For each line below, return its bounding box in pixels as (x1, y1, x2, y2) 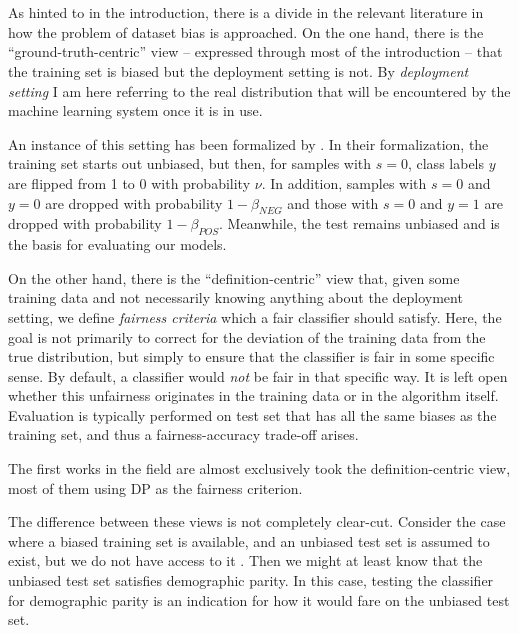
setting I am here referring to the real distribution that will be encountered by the (8, 80, 511, 101)
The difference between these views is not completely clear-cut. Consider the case (8, 511, 506, 532)
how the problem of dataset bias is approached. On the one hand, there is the (8, 21, 484, 42)
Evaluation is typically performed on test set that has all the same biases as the (8, 404, 497, 425)
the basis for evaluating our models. (8, 234, 227, 255)
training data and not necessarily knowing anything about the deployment (8, 287, 463, 308)
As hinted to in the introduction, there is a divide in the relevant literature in (8, 2, 484, 23)
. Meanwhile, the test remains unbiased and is (219, 213, 500, 234)
